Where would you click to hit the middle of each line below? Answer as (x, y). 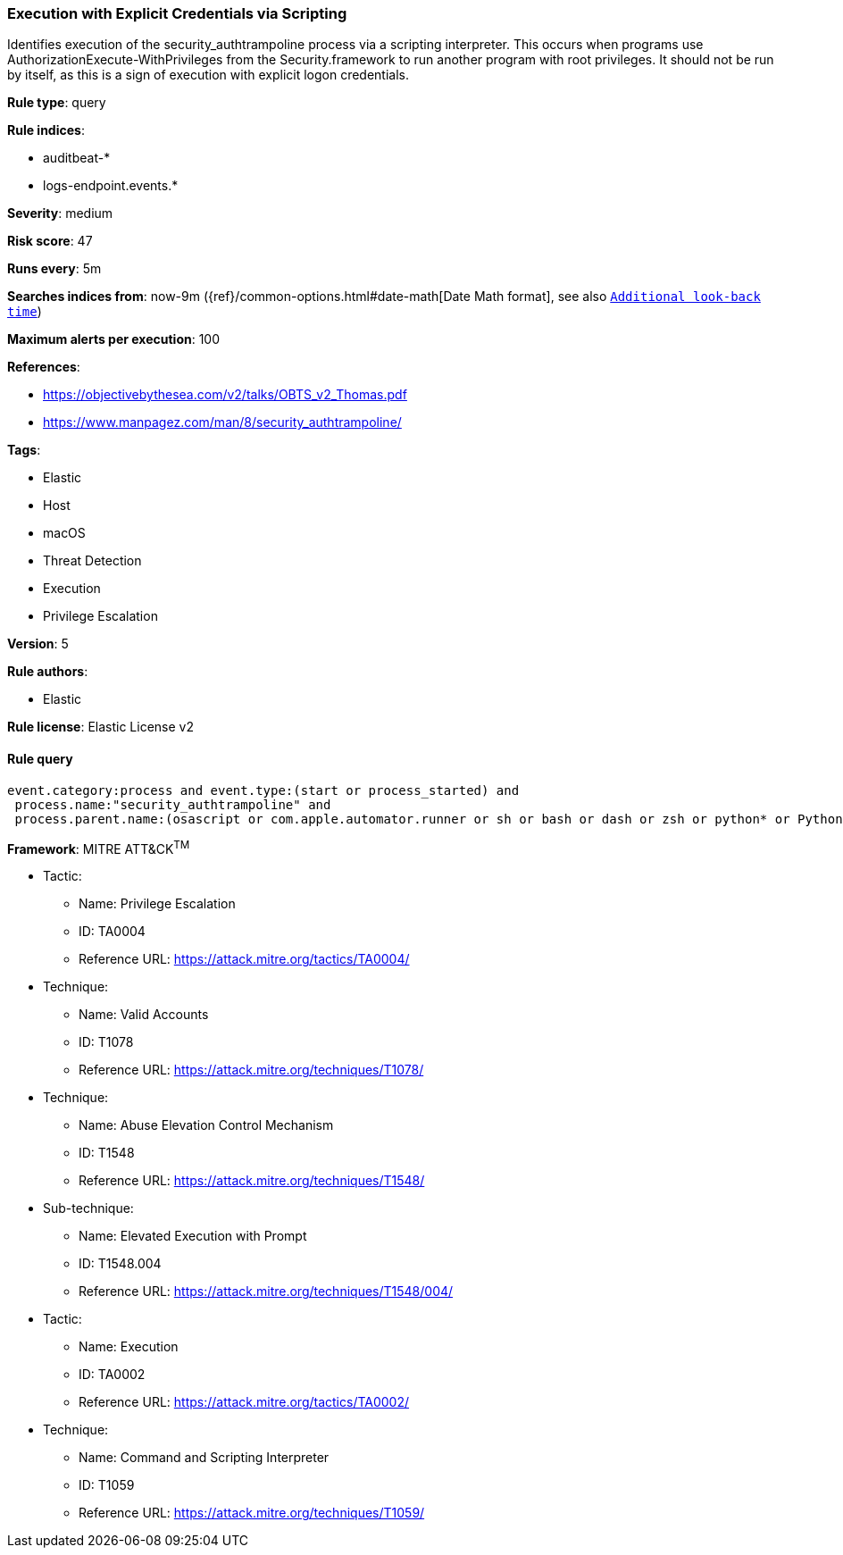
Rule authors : (48, 672)
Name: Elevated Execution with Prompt (193, 1236)
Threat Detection (92, 561)
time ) (25, 312)
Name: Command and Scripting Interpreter (204, 1458)
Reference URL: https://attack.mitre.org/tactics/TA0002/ (244, 1402)
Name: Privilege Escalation (157, 904)
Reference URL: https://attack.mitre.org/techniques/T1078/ (251, 1070)
